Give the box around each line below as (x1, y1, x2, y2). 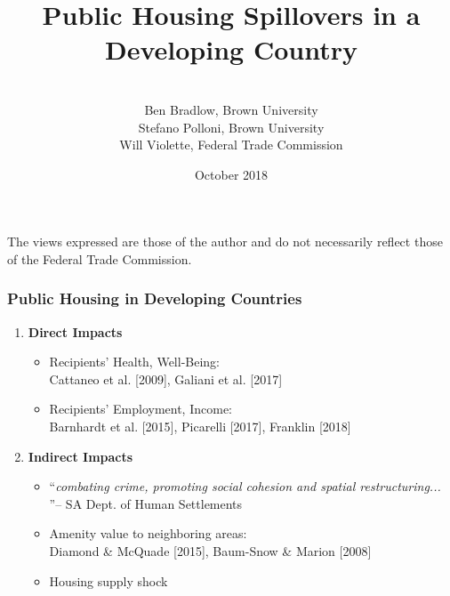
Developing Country (105, 31, 358, 68)
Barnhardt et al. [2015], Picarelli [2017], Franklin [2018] (49, 417, 351, 436)
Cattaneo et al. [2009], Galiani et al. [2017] (49, 369, 283, 388)
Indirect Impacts (28, 447, 133, 465)
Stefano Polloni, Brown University (138, 117, 325, 136)
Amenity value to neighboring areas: (49, 524, 247, 543)
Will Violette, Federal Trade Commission (119, 135, 343, 154)
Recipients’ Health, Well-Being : (49, 352, 221, 371)
